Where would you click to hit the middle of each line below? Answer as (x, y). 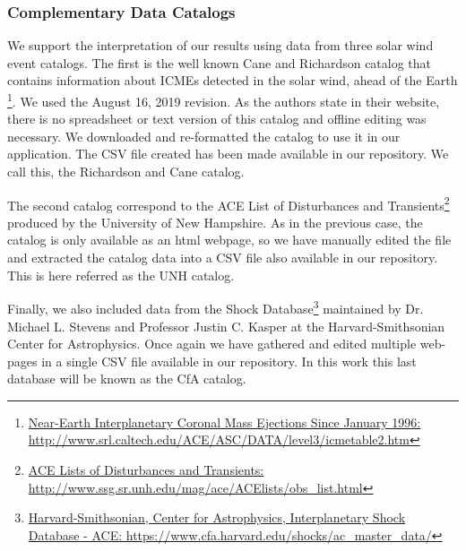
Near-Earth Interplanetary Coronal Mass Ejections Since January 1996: (224, 422)
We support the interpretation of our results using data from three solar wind (220, 45)
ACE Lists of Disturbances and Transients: (146, 470)
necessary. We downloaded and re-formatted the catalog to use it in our (204, 136)
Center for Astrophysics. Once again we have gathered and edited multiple (212, 344)
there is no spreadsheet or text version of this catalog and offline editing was (217, 119)
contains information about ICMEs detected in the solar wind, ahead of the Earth (233, 80)
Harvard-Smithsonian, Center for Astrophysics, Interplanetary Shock (217, 517)
